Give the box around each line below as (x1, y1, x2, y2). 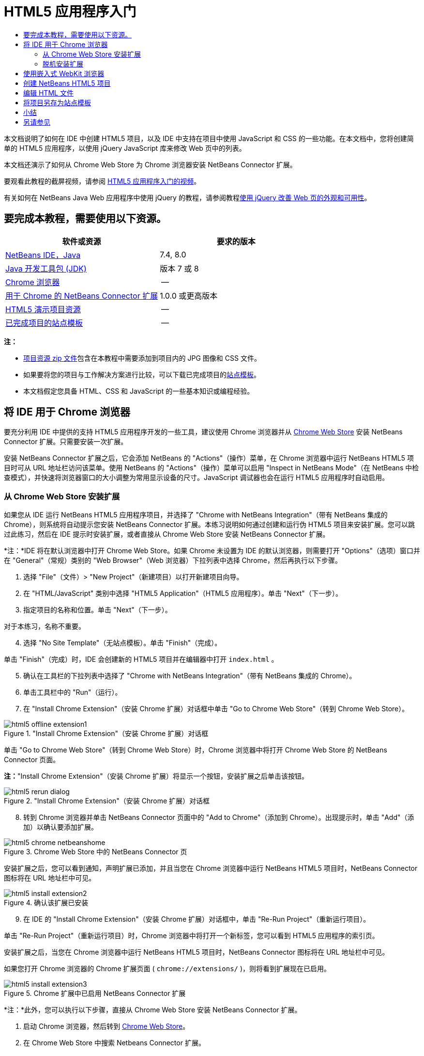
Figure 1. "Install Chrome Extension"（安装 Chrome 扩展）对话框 (4, 729, 209, 738)
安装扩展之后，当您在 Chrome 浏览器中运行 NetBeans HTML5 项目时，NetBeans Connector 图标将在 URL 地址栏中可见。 (4, 948, 389, 957)
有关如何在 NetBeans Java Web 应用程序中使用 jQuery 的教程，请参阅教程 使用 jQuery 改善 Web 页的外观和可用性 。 (4, 193, 371, 202)
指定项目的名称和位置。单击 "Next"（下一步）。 (23, 606, 172, 614)
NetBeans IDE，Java (5, 250, 81, 260)
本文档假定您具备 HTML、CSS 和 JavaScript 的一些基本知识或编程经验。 (23, 386, 254, 395)
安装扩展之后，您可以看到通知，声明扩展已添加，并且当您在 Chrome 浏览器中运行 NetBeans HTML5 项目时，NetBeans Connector (4, 864, 418, 873)
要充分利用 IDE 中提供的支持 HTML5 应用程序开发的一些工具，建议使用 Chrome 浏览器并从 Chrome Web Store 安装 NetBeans (4, 428, 403, 436)
